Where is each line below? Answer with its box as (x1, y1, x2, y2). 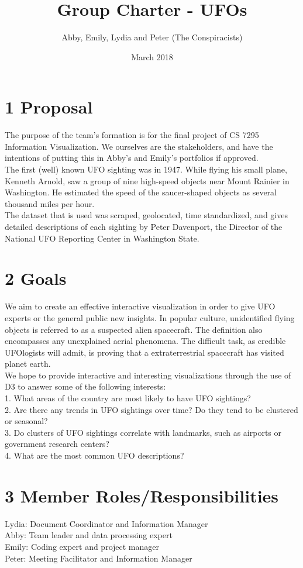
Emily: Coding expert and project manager (5, 540, 160, 552)
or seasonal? (5, 415, 48, 427)
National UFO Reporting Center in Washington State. (5, 232, 199, 244)
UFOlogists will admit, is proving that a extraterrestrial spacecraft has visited (5, 346, 284, 358)
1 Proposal (5, 95, 93, 119)
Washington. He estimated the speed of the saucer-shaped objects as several (5, 186, 277, 198)
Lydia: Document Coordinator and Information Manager (5, 517, 208, 529)
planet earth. (5, 357, 51, 370)
